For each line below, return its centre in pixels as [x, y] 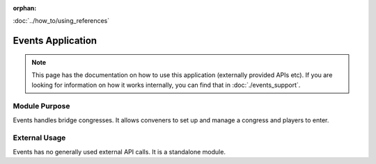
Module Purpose [41, 106]
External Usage [39, 138]
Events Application [55, 41]
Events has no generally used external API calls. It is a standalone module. [119, 151]
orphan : [25, 8]
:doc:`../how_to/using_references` [61, 21]
